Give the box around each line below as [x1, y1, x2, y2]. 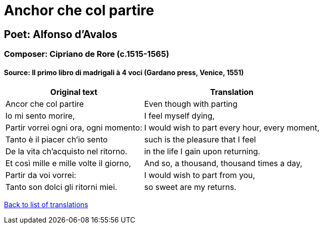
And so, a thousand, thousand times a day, [144, 158, 303, 169]
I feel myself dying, [144, 111, 215, 121]
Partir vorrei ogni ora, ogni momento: [5, 123, 142, 133]
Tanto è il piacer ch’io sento [5, 135, 108, 145]
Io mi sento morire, [5, 111, 75, 121]
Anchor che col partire [4, 2, 154, 19]
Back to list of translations [4, 200, 88, 209]
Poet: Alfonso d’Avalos [4, 28, 118, 41]
